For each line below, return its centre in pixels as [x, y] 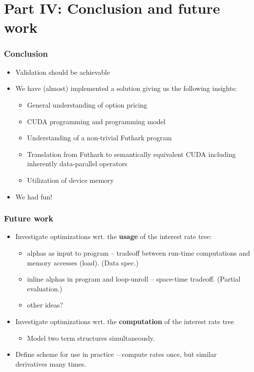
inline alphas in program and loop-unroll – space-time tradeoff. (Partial [134, 279]
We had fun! [34, 196]
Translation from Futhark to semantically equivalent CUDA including [131, 154]
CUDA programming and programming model [96, 121]
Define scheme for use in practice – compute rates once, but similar [116, 354]
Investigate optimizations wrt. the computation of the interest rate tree [125, 321]
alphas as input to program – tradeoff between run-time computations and [138, 252]
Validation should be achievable [63, 72]
